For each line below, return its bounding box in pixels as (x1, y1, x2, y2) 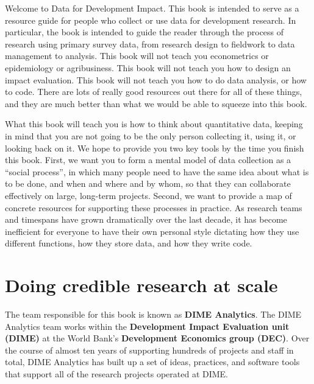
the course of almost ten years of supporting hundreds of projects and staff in (5, 343, 294, 356)
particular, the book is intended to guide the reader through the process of (5, 26, 284, 38)
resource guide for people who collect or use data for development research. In (5, 13, 296, 26)
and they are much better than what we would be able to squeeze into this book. (5, 97, 307, 110)
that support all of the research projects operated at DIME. (5, 367, 229, 380)
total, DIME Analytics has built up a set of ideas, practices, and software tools (5, 355, 300, 368)
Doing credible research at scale (5, 273, 278, 298)
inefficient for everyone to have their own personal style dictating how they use (5, 225, 299, 237)
